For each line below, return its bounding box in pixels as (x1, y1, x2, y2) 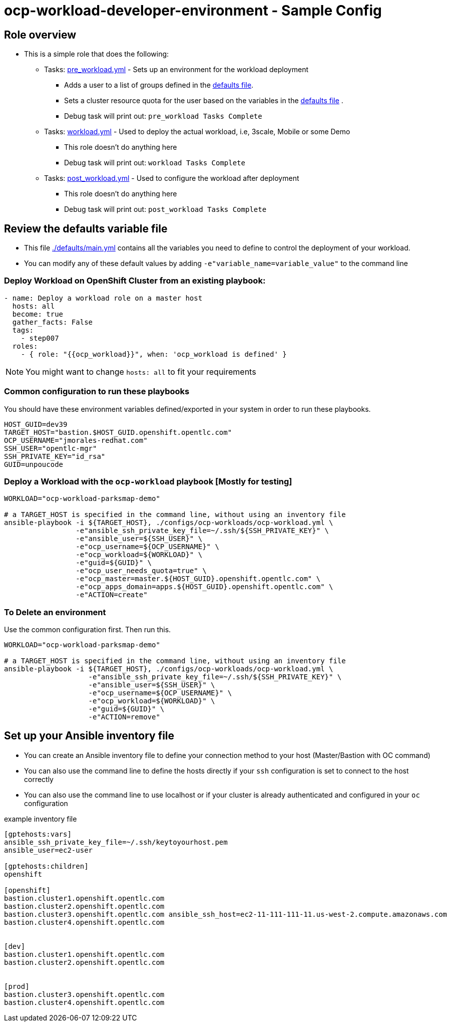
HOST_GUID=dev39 (4, 420, 68, 428)
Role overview (4, 28, 77, 41)
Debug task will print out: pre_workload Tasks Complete (64, 112, 262, 121)
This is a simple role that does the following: (24, 50, 169, 59)
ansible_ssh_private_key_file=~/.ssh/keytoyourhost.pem (4, 838, 228, 846)
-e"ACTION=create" (76, 591, 148, 599)
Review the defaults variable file (4, 222, 168, 235)
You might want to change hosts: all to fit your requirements (26, 366, 256, 377)
